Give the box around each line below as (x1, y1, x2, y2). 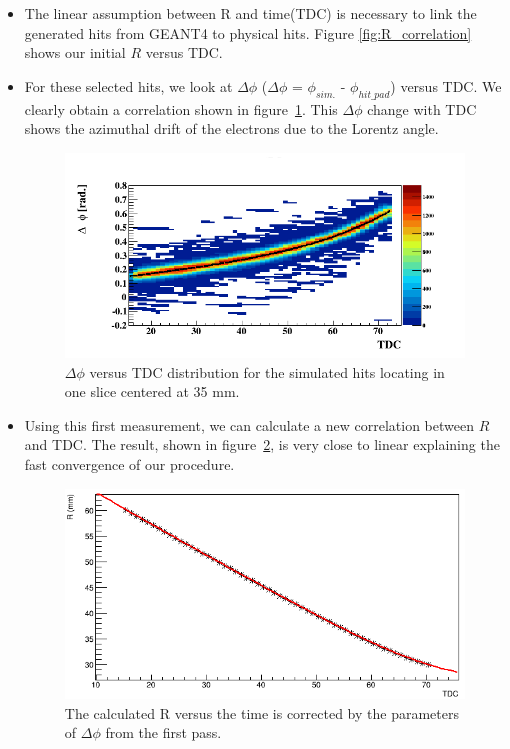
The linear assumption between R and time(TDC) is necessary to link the (24, 3, 477, 23)
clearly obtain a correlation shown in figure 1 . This (24, 98, 338, 119)
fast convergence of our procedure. (24, 453, 235, 474)
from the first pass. (105, 722, 222, 743)
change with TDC (367, 98, 477, 119)
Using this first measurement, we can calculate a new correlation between (24, 414, 474, 435)
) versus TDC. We (390, 75, 502, 96)
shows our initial (24, 42, 126, 63)
